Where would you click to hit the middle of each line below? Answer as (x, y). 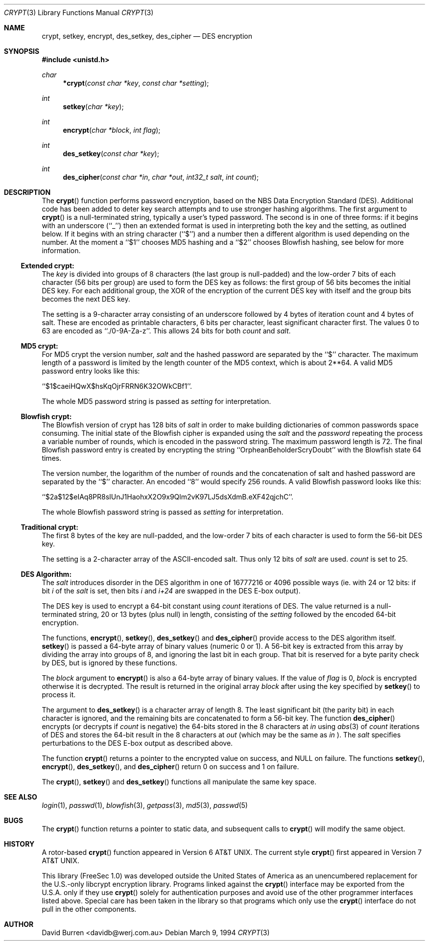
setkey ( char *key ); (93, 106)
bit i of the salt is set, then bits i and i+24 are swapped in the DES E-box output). (171, 591)
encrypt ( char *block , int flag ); (112, 130)
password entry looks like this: (91, 371)
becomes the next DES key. (86, 299)
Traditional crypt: (49, 527)
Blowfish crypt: (46, 416)
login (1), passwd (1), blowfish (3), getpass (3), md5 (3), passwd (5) (145, 805)
